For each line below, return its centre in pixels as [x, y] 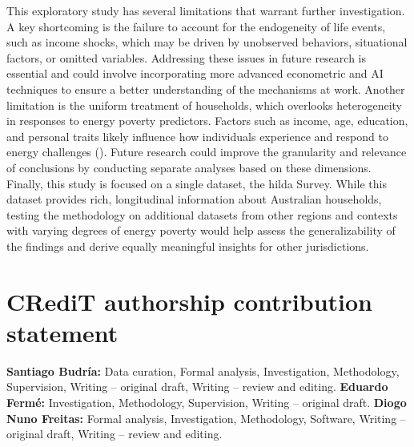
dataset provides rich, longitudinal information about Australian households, [194, 199]
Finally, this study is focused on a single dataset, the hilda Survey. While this [197, 183]
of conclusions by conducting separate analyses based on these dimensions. [189, 167]
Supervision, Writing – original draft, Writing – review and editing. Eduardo [197, 387]
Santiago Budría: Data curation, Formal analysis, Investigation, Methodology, [203, 370]
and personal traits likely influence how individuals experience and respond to [197, 136]
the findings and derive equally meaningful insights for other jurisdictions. [188, 246]
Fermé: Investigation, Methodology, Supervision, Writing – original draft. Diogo [207, 402]
